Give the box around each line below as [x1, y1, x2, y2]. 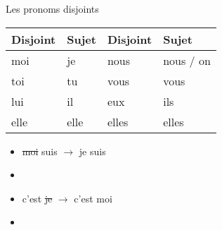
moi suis [22, 143, 58, 158]
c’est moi [74, 190, 112, 205]
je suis [79, 143, 106, 158]
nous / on [163, 52, 211, 68]
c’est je [22, 190, 53, 205]
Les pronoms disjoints [6, 1, 99, 16]
